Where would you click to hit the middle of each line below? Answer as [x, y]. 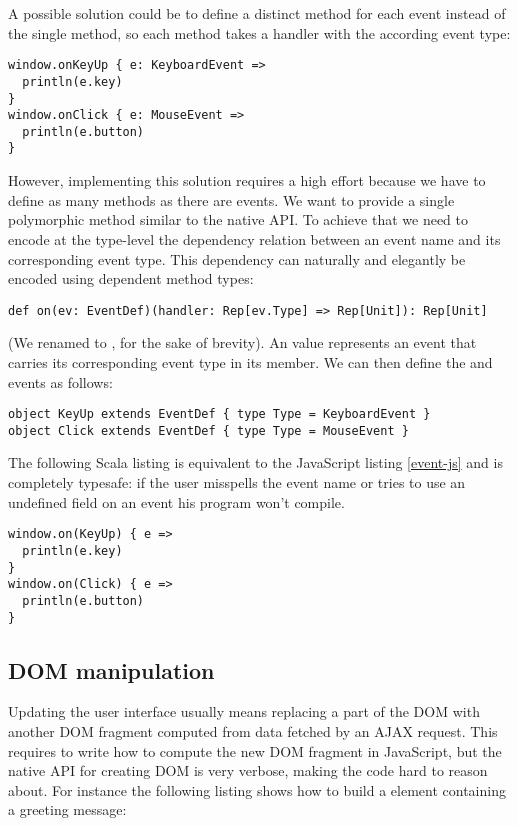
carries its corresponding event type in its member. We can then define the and [250, 361]
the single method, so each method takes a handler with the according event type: [259, 32]
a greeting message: [67, 809]
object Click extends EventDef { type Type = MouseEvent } [208, 430]
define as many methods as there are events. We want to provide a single [231, 199]
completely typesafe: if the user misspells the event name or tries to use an [237, 482]
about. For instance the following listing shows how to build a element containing [257, 789]
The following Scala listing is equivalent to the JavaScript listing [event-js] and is [255, 462]
